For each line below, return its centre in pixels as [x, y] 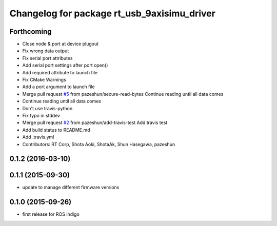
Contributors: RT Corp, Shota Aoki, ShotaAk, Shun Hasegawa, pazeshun [99, 144]
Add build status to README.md [56, 130]
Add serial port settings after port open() [65, 65]
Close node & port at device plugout [61, 44]
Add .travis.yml [38, 137]
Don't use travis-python [47, 108]
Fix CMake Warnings [44, 80]
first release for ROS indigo [51, 214]
